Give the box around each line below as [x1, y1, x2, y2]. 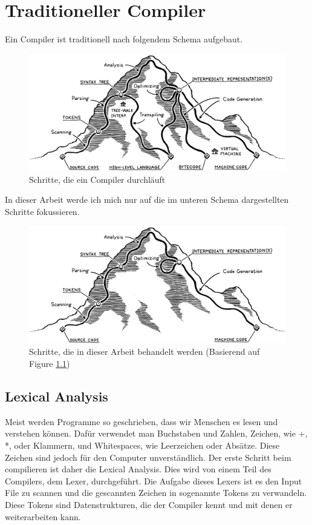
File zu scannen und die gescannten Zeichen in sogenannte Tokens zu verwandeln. [5, 486, 307, 499]
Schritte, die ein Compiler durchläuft [29, 173, 166, 185]
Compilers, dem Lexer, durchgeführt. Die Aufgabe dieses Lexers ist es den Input [5, 474, 302, 487]
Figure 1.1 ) [29, 357, 70, 369]
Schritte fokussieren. [5, 205, 80, 217]
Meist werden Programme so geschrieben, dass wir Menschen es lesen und [5, 415, 278, 428]
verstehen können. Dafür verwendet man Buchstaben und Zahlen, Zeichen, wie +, [5, 427, 308, 440]
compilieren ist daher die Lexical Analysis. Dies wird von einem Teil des [5, 463, 271, 475]
